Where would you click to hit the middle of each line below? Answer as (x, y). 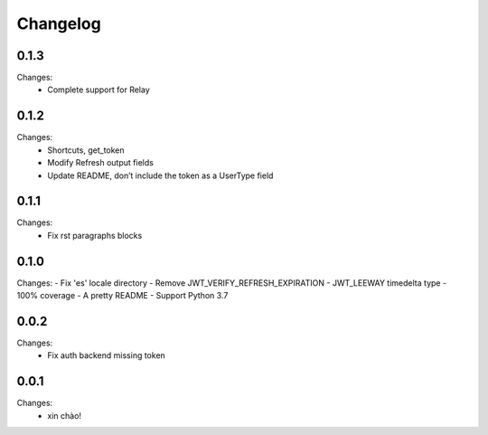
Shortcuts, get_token (86, 150)
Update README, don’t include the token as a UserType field (160, 175)
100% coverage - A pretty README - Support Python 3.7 (122, 296)
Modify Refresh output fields (100, 163)
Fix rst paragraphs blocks (95, 235)
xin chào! (64, 415)
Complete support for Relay (99, 90)
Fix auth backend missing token (107, 355)
